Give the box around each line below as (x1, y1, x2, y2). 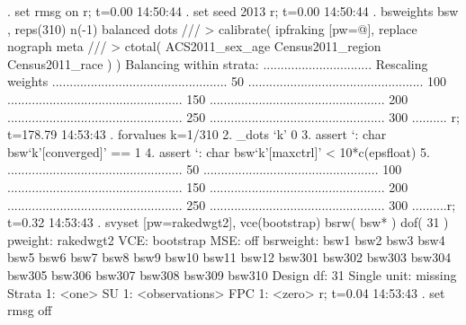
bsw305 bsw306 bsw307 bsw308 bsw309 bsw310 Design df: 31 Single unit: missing (7, 265, 457, 284)
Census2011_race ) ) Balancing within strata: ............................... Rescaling (7, 54, 428, 73)
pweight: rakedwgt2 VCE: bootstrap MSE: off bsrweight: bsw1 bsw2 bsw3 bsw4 (7, 230, 445, 249)
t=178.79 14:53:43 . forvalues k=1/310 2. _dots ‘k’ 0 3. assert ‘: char (7, 125, 387, 144)
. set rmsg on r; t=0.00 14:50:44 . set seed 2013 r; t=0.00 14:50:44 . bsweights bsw (7, 2, 459, 20)
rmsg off (7, 301, 52, 320)
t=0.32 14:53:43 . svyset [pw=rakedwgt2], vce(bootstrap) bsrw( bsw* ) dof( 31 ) (7, 213, 449, 232)
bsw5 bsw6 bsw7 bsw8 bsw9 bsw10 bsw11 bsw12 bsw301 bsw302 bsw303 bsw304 (7, 248, 452, 267)
